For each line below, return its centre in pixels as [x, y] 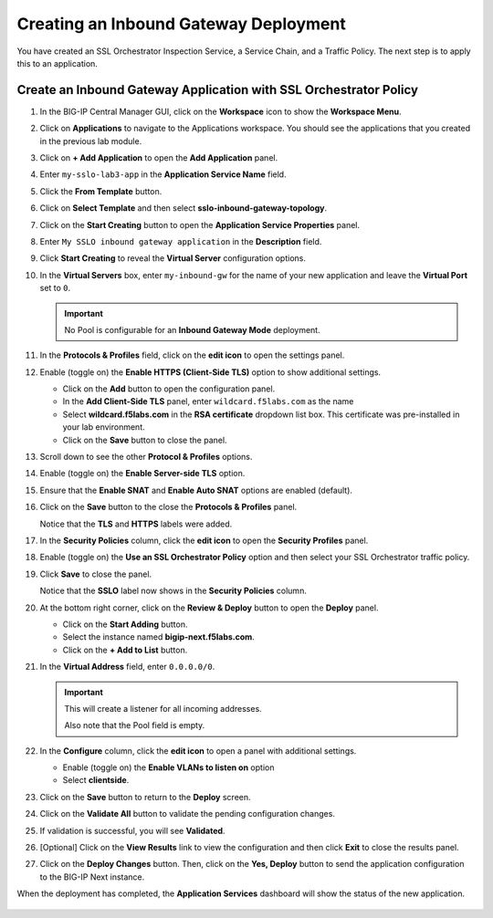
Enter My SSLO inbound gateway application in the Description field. [181, 241]
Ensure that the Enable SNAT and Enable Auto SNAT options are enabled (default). [196, 490]
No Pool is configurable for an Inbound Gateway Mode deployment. [192, 329]
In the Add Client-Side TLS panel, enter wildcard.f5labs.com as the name [208, 402]
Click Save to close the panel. [96, 574]
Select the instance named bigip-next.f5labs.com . [158, 637]
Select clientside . [96, 780]
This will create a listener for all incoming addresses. [163, 708]
